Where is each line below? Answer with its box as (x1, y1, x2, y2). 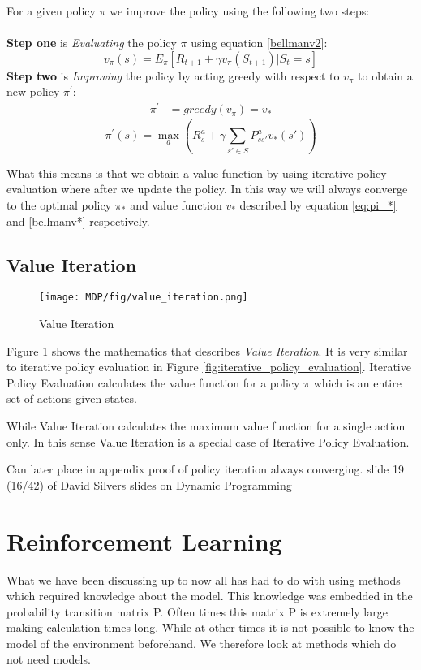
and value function (130, 196, 222, 213)
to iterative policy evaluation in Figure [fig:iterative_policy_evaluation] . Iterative (6, 358, 411, 375)
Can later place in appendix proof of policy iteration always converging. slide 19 (6, 460, 404, 478)
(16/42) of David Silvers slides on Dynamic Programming (6, 476, 292, 493)
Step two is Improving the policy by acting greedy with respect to (6, 67, 340, 84)
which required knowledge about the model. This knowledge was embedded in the (6, 587, 413, 604)
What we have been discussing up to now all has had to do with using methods (6, 571, 401, 588)
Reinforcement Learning (6, 524, 282, 557)
